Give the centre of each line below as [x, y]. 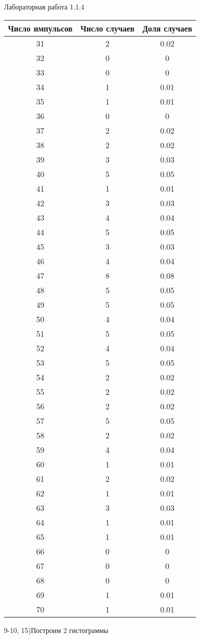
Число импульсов [40, 28]
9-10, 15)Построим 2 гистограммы [56, 630]
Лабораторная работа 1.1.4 [44, 7]
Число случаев [107, 28]
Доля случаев [167, 28]
